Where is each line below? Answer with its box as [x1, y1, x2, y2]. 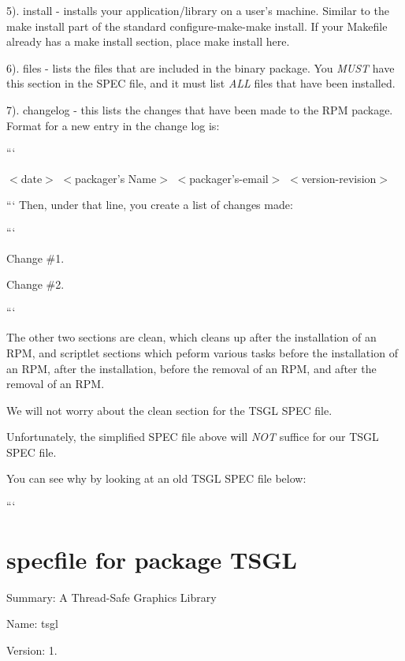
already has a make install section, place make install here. [6, 33, 290, 50]
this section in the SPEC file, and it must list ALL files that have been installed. [6, 75, 396, 91]
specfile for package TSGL [6, 543, 297, 575]
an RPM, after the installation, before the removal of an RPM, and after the [6, 360, 377, 376]
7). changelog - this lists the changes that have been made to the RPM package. [6, 101, 393, 118]
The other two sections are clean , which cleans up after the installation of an [6, 329, 377, 345]
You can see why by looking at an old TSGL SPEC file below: [6, 470, 307, 487]
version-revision [301, 170, 377, 186]
